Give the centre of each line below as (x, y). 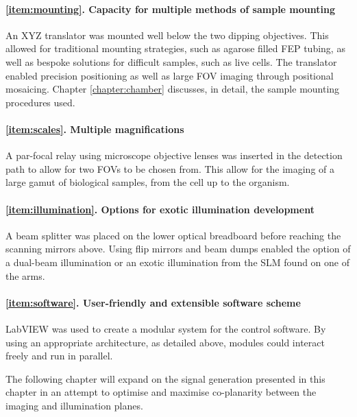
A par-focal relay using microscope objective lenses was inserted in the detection (174, 155)
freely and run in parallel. (59, 356)
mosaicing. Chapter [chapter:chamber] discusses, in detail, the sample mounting (173, 89)
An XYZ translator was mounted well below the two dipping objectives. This (167, 35)
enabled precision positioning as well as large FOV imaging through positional (170, 75)
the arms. (25, 275)
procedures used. (40, 102)
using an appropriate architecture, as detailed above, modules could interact (165, 342)
